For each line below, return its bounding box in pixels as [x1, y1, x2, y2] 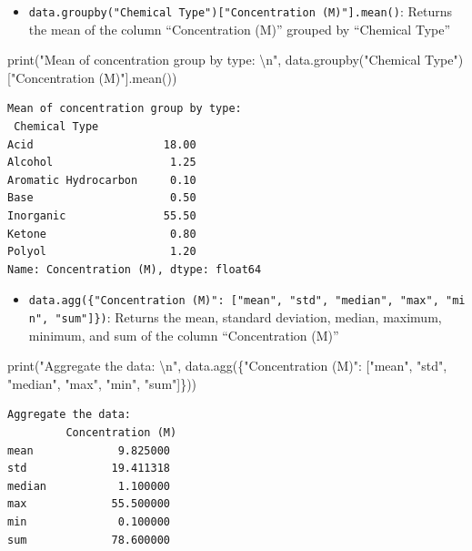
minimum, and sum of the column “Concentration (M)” [28, 325, 339, 344]
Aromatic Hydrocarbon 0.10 [7, 173, 196, 187]
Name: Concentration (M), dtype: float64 [7, 262, 262, 276]
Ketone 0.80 [7, 227, 196, 240]
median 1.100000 [7, 479, 170, 493]
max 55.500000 [7, 497, 170, 511]
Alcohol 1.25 [7, 156, 196, 169]
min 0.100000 [7, 515, 170, 529]
